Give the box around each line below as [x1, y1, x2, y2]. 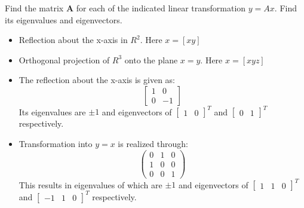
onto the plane [124, 53, 178, 66]
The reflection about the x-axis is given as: [19, 74, 175, 86]
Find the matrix [5, 2, 64, 14]
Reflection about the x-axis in [19, 33, 128, 46]
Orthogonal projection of [19, 53, 110, 66]
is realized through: [118, 137, 188, 150]
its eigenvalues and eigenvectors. [5, 13, 122, 26]
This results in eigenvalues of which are [19, 178, 162, 191]
